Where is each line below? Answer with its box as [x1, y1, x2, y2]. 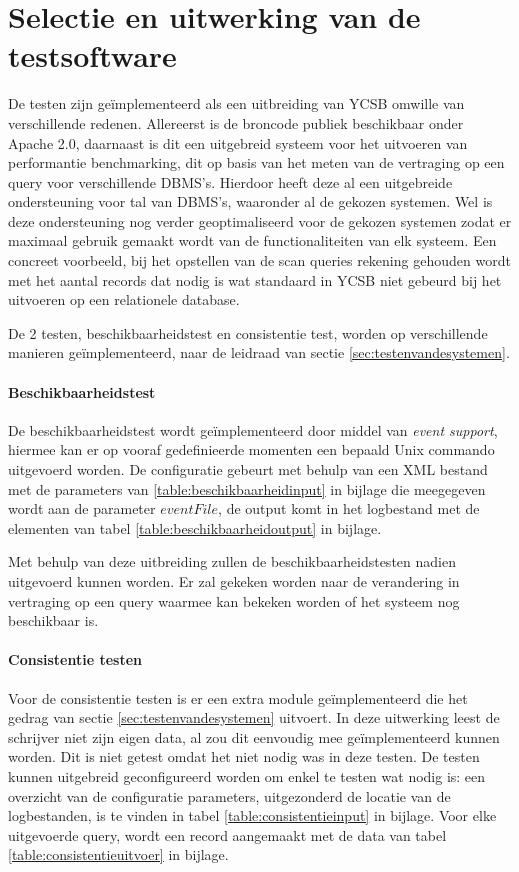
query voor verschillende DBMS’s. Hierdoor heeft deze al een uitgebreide [8, 171, 453, 192]
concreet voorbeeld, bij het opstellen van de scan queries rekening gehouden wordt [8, 250, 511, 271]
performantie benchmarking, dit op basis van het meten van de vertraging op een [8, 152, 505, 173]
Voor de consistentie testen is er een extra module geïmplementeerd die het [8, 687, 468, 708]
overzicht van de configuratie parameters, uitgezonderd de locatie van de [8, 785, 451, 806]
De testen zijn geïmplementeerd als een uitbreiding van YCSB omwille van [8, 93, 465, 114]
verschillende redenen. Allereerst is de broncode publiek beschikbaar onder [8, 112, 464, 133]
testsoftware [8, 35, 177, 76]
